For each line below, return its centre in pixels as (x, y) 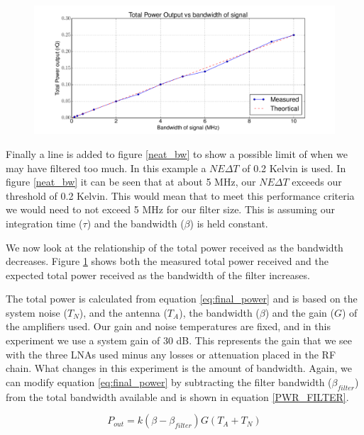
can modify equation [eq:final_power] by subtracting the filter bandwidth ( (169, 382)
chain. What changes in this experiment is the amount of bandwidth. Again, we (179, 368)
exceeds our (317, 182)
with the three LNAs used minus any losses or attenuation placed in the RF (171, 354)
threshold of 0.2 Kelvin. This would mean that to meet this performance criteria (180, 195)
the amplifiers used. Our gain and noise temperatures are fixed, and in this (168, 326)
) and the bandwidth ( (136, 223)
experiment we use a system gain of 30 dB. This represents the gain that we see (179, 340)
